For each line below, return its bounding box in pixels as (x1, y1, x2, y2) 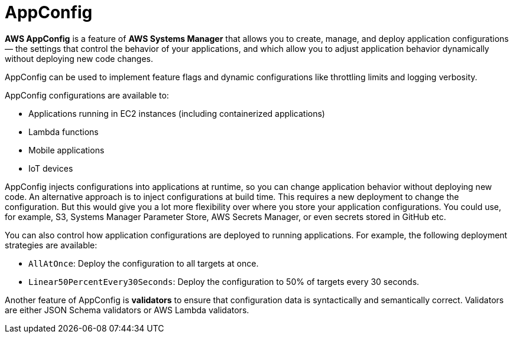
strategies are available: (5, 239, 98, 250)
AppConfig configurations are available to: (5, 90, 169, 100)
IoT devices (28, 163, 73, 173)
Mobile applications (28, 145, 105, 155)
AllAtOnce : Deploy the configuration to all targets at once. (28, 258, 259, 268)
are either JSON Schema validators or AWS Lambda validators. (5, 304, 249, 315)
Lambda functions (28, 126, 99, 137)
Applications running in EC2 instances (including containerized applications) (28, 108, 325, 119)
